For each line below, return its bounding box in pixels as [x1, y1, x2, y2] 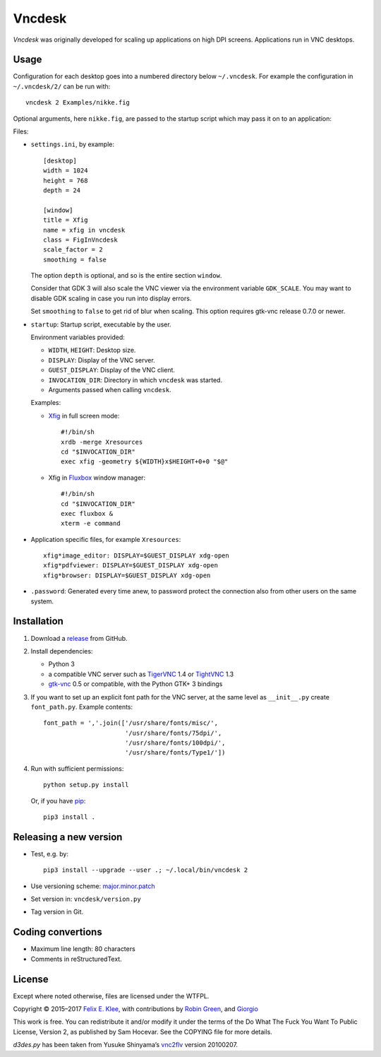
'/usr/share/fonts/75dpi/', [124, 728, 222, 737]
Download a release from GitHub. [30, 634, 128, 642]
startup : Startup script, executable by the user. [30, 320, 172, 329]
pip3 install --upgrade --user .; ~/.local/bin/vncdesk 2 [43, 866, 248, 874]
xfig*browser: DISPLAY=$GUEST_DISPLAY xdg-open [43, 571, 211, 579]
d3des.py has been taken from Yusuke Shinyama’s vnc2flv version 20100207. [13, 1041, 238, 1049]
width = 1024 [43, 167, 88, 175]
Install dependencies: [30, 646, 93, 655]
